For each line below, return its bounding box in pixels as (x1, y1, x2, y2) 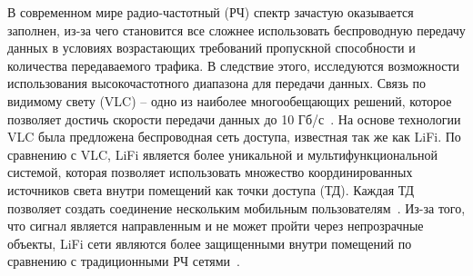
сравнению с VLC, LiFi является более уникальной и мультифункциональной (7, 144, 438, 163)
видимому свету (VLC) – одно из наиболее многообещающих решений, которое (7, 91, 452, 110)
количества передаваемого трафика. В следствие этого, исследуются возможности (7, 55, 460, 74)
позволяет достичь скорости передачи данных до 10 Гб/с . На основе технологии (7, 109, 461, 128)
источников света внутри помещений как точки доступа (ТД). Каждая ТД (7, 180, 414, 199)
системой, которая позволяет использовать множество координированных (7, 163, 413, 182)
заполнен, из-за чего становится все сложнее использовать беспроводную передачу (7, 20, 466, 39)
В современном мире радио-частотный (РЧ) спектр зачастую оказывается (7, 3, 414, 21)
